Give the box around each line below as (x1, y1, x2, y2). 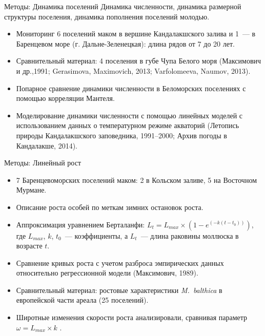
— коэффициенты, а (65, 230, 128, 241)
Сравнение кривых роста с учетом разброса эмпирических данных (16, 257, 224, 268)
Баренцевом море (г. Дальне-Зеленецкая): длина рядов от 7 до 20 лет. (16, 38, 235, 49)
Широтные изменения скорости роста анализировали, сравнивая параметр (16, 312, 248, 323)
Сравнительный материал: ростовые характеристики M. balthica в (16, 284, 222, 295)
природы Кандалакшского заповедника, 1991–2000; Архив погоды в (16, 130, 227, 140)
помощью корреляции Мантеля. (16, 93, 115, 103)
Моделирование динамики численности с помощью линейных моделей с (16, 110, 243, 120)
